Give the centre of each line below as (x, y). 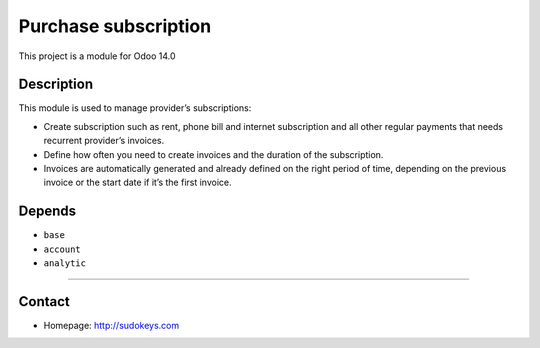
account (62, 249)
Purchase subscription (115, 26)
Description (56, 84)
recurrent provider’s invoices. (104, 141)
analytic (65, 263)
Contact (44, 301)
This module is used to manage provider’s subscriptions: (135, 108)
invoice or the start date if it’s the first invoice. (137, 182)
